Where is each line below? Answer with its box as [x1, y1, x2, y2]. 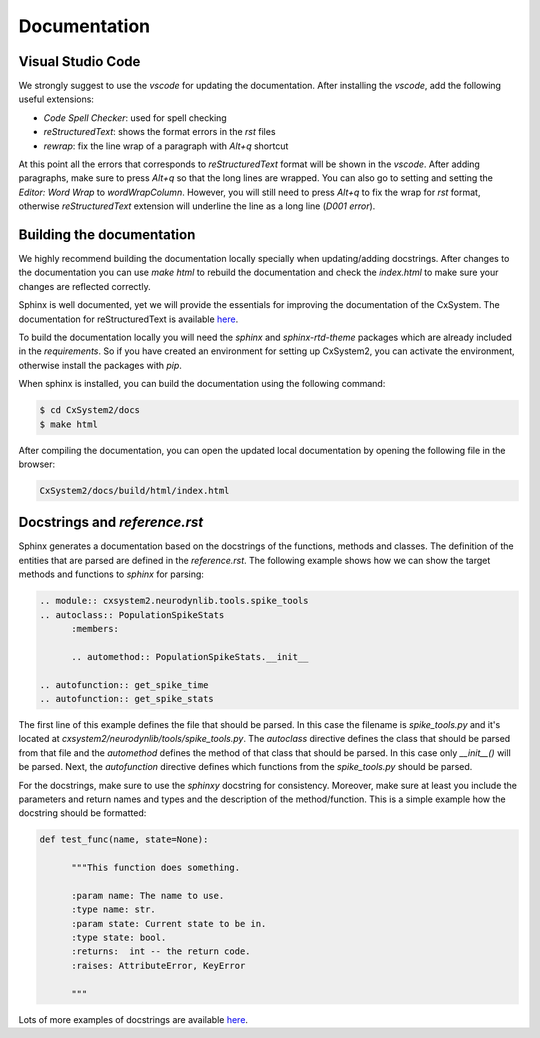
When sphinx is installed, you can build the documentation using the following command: [18, 378, 386, 390]
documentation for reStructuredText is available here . [18, 313, 239, 325]
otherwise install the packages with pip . [18, 359, 182, 371]
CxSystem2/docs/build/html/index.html [39, 485, 230, 496]
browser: [18, 458, 56, 470]
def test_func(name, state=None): [39, 834, 209, 845]
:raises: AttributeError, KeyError [71, 960, 246, 971]
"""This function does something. [71, 862, 240, 874]
